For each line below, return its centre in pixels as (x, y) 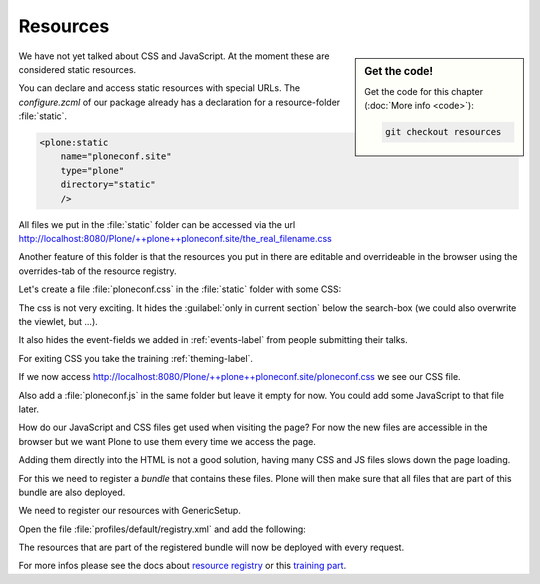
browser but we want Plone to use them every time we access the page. (167, 441)
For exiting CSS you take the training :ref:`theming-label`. (136, 358)
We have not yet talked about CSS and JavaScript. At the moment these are (174, 56)
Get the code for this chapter (424, 91)
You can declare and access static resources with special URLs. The (159, 88)
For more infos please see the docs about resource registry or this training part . (182, 566)
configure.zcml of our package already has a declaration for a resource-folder (179, 102)
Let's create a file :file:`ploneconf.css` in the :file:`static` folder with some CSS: (180, 289)
